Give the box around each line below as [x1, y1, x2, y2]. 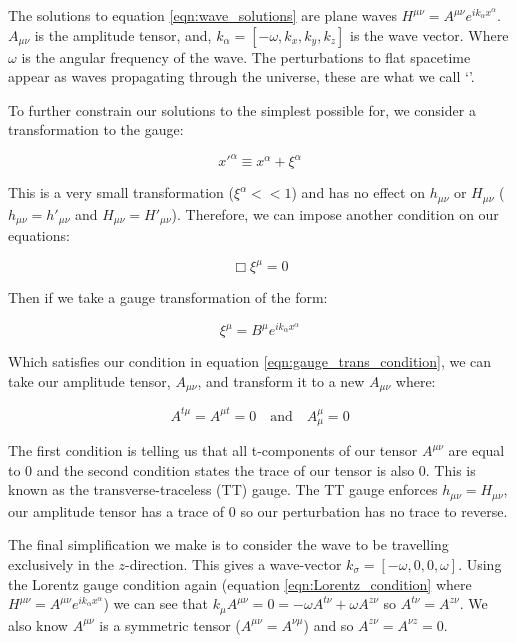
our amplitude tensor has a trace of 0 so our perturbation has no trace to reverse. [8, 500, 508, 521]
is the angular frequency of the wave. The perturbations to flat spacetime [21, 46, 471, 67]
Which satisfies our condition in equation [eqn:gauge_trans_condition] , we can [8, 351, 492, 372]
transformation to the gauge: [8, 119, 184, 140]
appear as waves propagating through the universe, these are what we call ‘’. [8, 66, 475, 87]
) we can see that [103, 593, 209, 614]
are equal [448, 440, 505, 461]
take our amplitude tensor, [8, 370, 171, 391]
